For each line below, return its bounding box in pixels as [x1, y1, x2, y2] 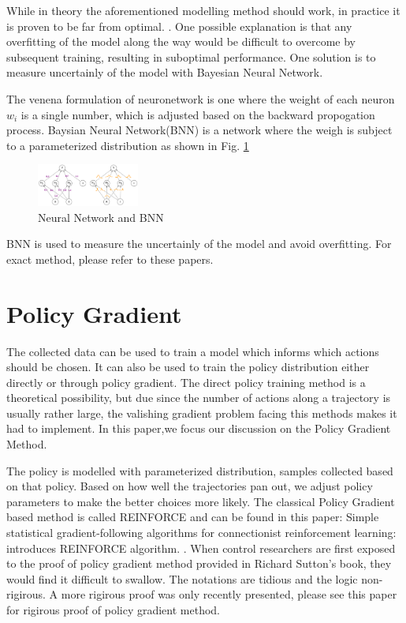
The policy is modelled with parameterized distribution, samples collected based [6, 462, 393, 479]
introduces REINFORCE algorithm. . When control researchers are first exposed [6, 539, 396, 556]
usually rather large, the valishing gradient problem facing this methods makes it [6, 404, 397, 421]
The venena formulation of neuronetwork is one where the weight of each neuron [6, 90, 395, 107]
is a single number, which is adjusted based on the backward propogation [20, 106, 375, 122]
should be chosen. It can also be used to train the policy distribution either [6, 358, 370, 375]
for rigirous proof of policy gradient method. [6, 602, 220, 618]
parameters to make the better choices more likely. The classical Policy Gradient [6, 493, 395, 509]
